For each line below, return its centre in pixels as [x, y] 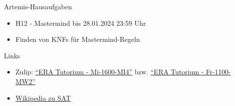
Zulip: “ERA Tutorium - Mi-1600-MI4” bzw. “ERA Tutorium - [109, 72]
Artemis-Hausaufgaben [38, 6]
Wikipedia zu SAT [43, 97]
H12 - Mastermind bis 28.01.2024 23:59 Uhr [81, 23]
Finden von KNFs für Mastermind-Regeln [78, 39]
